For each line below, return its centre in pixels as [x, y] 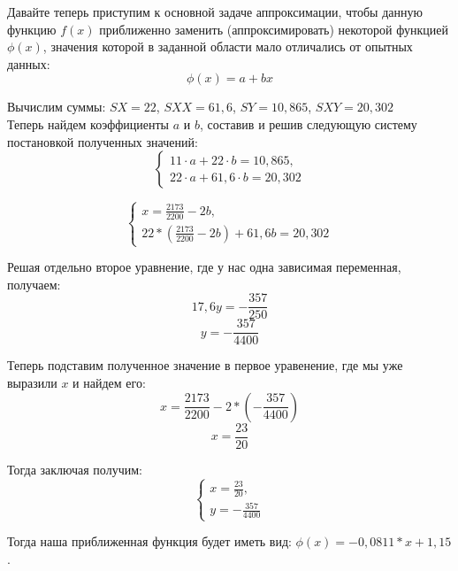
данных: [29, 63]
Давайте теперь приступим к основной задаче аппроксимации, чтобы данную [215, 12]
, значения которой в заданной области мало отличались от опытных [228, 46]
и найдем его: [109, 382]
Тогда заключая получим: [75, 469]
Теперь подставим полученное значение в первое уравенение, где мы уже [205, 365]
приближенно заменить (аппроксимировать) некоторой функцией [274, 29]
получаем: [34, 284]
